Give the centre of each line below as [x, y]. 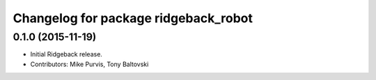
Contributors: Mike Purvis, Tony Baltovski [89, 64]
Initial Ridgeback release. [66, 54]
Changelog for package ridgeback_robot [133, 18]
